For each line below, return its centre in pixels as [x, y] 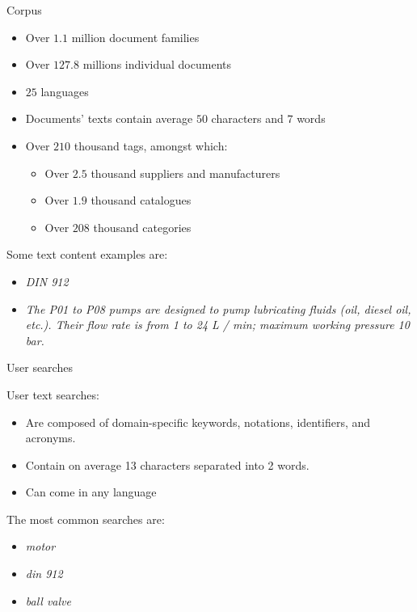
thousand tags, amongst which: [151, 145]
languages [65, 91]
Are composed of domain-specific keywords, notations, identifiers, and [198, 422]
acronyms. [51, 438]
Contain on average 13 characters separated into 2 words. [167, 464]
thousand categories [142, 227]
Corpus [24, 10]
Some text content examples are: [87, 254]
